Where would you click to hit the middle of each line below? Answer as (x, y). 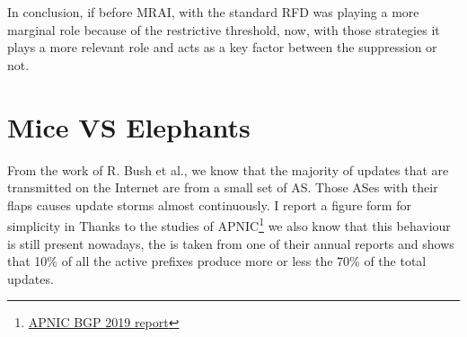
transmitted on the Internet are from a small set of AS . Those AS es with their (223, 187)
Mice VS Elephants (129, 126)
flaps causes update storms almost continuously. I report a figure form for (209, 204)
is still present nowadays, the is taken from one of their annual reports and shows (231, 243)
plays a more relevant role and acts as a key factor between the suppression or (222, 47)
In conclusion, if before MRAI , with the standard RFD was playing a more (213, 12)
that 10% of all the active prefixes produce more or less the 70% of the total (217, 261)
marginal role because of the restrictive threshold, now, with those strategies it (224, 29)
